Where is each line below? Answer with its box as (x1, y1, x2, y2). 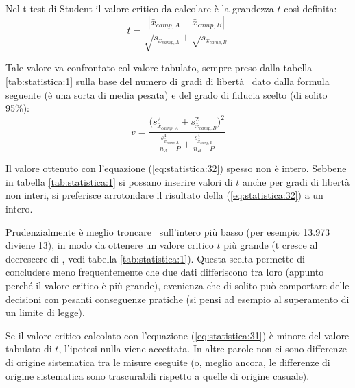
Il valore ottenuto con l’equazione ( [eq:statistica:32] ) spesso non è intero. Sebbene (5, 161, 347, 175)
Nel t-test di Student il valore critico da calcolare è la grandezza (5, 1, 274, 15)
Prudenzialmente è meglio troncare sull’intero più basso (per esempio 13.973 (5, 224, 330, 239)
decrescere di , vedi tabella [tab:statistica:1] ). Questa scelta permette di (5, 251, 305, 265)
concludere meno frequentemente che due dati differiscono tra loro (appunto (5, 265, 324, 279)
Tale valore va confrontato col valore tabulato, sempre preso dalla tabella (5, 60, 313, 75)
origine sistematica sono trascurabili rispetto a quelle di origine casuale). (5, 368, 310, 383)
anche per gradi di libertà (242, 174, 350, 189)
